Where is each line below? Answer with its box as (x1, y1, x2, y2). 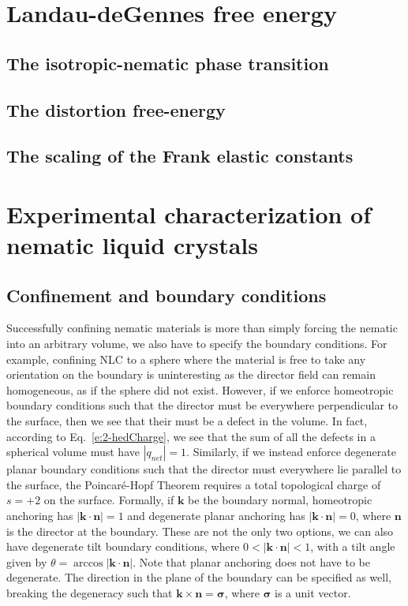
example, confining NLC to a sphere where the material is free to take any (6, 350, 366, 367)
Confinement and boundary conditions (6, 282, 327, 307)
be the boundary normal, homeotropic (188, 492, 372, 508)
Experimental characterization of (6, 197, 372, 230)
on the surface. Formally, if (43, 492, 174, 508)
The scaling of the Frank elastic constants (6, 144, 354, 168)
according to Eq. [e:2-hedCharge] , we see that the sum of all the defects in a (6, 428, 376, 444)
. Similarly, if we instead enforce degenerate (186, 443, 396, 460)
